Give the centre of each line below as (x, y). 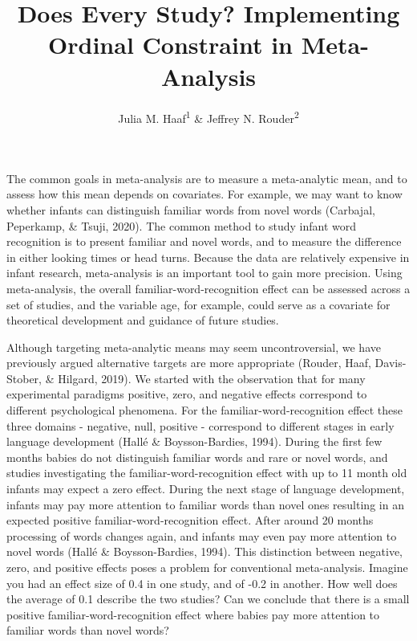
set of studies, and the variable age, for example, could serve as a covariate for (198, 304)
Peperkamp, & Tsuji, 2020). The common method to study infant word (182, 225)
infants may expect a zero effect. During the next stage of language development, (206, 489)
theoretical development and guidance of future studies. (143, 320)
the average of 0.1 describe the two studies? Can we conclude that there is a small (208, 599)
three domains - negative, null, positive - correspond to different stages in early (200, 425)
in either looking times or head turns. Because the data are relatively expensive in (208, 257)
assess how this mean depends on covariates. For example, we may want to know (204, 194)
